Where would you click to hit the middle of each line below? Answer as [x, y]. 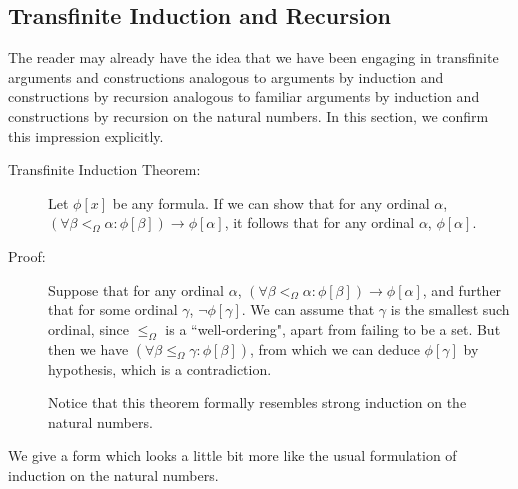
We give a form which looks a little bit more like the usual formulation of [232, 455]
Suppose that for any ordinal [136, 289]
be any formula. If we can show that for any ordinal [271, 202]
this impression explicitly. [86, 135]
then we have [88, 348]
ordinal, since [89, 328]
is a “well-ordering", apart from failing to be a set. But [333, 328]
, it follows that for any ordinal [319, 222]
